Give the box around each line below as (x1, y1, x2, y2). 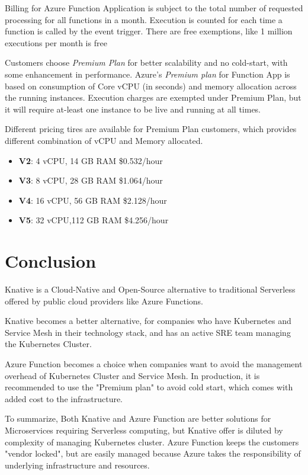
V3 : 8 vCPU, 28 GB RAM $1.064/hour (18, 174, 163, 187)
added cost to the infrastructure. (5, 392, 123, 405)
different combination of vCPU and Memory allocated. (5, 134, 203, 146)
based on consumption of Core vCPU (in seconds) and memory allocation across (5, 79, 297, 92)
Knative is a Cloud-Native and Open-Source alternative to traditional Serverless (5, 283, 296, 296)
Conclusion (5, 249, 97, 273)
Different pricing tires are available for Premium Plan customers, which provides (5, 123, 297, 135)
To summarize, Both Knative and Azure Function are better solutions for (5, 412, 271, 425)
